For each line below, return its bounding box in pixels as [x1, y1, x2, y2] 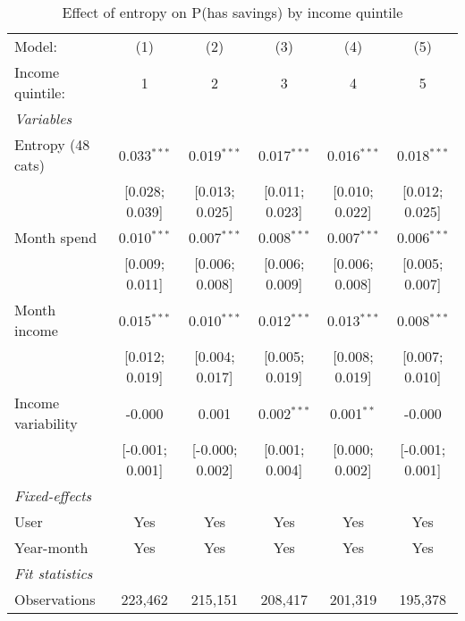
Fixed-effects [14, 485, 92, 506]
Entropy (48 [14, 134, 90, 155]
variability [14, 413, 78, 433]
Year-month [14, 537, 89, 558]
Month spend [14, 227, 97, 248]
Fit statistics [14, 563, 93, 583]
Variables [14, 108, 72, 129]
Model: [14, 36, 58, 56]
